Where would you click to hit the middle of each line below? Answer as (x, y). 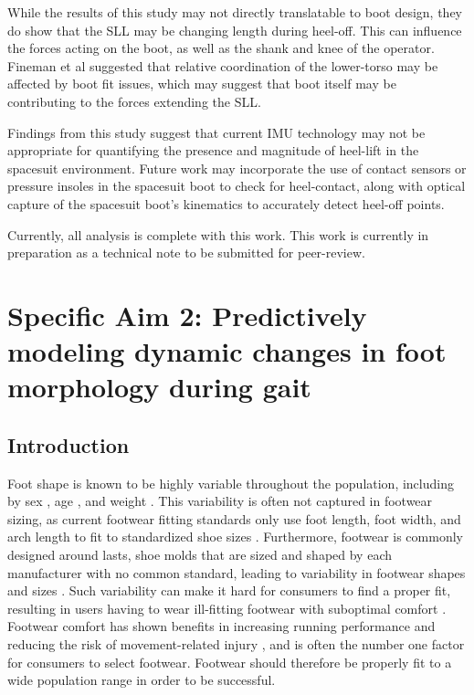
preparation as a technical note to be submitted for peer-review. (186, 253)
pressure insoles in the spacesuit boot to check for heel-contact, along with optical (237, 186)
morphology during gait (159, 387)
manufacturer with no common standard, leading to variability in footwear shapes (237, 572)
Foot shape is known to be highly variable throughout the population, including (231, 483)
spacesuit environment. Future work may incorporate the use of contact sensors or (237, 168)
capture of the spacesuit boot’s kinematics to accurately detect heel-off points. (226, 203)
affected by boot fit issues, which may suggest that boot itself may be (202, 84)
